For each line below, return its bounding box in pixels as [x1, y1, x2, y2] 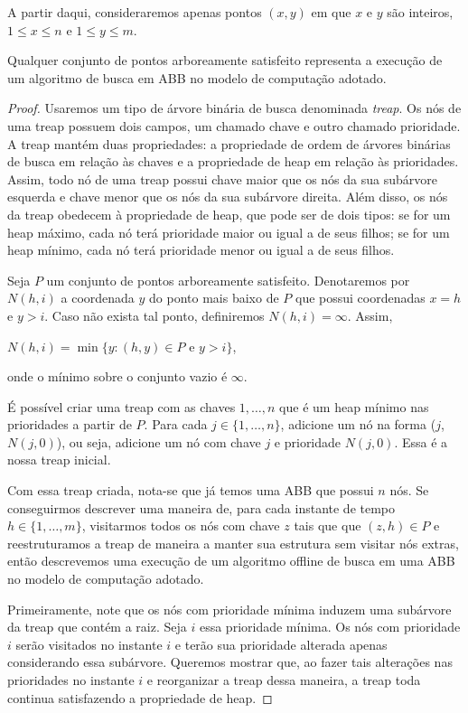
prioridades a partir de [7, 415, 132, 434]
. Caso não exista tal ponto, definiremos [44, 305, 265, 324]
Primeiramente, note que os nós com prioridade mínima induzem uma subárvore [7, 599, 452, 618]
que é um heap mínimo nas [279, 397, 429, 416]
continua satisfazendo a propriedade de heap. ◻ [7, 688, 273, 707]
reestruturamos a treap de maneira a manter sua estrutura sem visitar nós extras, [7, 533, 459, 552]
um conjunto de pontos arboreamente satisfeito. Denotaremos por [46, 270, 410, 289]
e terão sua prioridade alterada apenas [174, 634, 388, 653]
